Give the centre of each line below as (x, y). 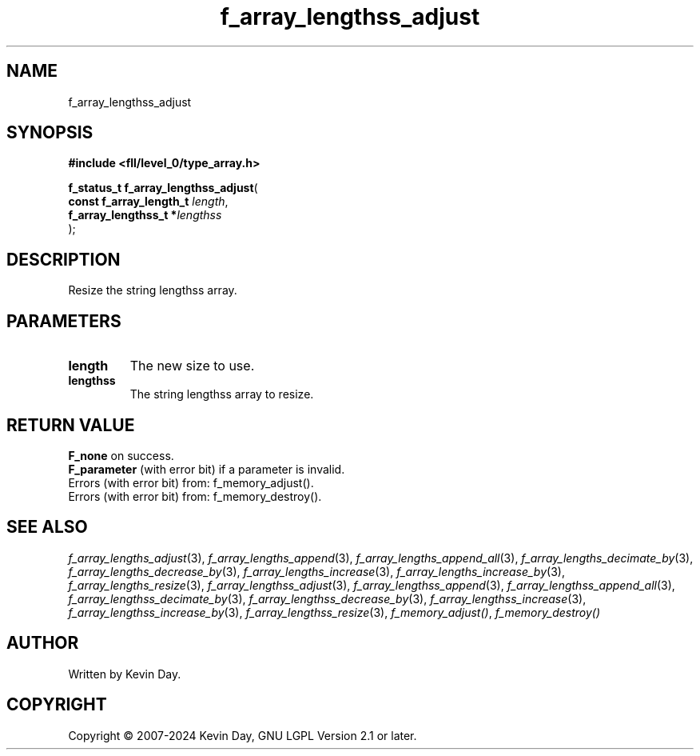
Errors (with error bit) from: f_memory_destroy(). (195, 496)
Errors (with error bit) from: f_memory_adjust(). (191, 482)
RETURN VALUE (71, 425)
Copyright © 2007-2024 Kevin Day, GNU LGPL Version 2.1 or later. (243, 735)
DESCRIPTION (64, 259)
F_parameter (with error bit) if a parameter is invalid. (207, 469)
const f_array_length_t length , (148, 202)
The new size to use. (192, 366)
